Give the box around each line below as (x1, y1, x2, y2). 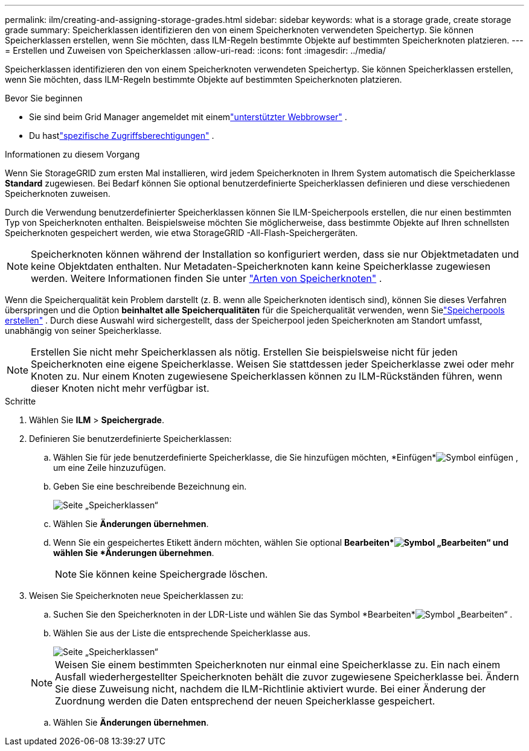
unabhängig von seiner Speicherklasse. (5, 325, 162, 336)
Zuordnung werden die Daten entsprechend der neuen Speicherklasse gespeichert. (55, 695, 435, 707)
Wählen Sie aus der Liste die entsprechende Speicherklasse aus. (53, 628, 311, 638)
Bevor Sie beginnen (5, 93, 83, 103)
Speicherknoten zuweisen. (5, 188, 111, 199)
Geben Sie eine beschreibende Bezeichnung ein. (53, 481, 247, 491)
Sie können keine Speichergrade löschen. (79, 568, 268, 580)
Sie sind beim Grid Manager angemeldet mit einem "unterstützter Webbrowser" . (29, 112, 347, 122)
